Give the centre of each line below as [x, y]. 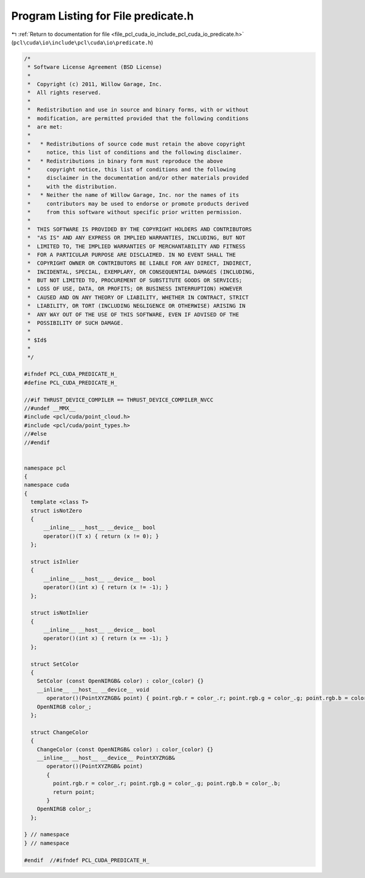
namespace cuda [47, 485]
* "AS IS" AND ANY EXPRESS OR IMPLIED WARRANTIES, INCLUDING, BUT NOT [137, 238]
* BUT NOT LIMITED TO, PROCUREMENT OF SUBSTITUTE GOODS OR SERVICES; [135, 281]
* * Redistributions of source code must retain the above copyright [137, 144]
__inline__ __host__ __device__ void [93, 689]
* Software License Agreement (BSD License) [95, 67]
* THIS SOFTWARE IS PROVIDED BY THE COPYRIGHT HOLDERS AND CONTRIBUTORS [140, 229]
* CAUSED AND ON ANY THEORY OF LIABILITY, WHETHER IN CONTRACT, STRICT [138, 297]
